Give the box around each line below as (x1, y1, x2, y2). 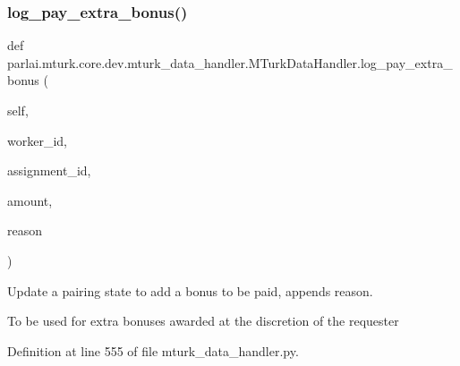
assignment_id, (7, 161, 91, 180)
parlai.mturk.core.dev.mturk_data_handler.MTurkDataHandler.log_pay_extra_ (7, 53, 453, 72)
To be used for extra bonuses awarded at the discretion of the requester (7, 311, 399, 330)
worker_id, (7, 131, 67, 149)
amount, (7, 191, 53, 209)
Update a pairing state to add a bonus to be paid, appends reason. (7, 281, 373, 300)
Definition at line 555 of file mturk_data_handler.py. (7, 341, 299, 360)
